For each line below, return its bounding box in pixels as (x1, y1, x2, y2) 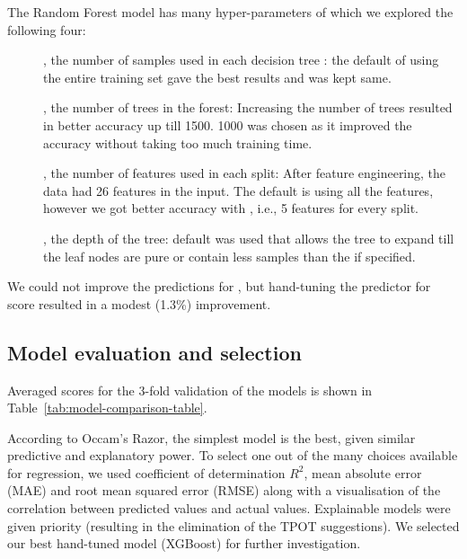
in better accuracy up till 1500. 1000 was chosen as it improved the (43, 115, 412, 134)
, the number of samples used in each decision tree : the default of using (43, 50, 439, 69)
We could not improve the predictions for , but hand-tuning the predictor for (7, 277, 431, 296)
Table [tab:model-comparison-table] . (7, 398, 207, 417)
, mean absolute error (304, 463, 422, 482)
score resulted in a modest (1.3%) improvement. (7, 294, 271, 313)
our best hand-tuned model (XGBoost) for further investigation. (7, 534, 361, 553)
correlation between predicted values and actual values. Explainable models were (7, 499, 451, 518)
